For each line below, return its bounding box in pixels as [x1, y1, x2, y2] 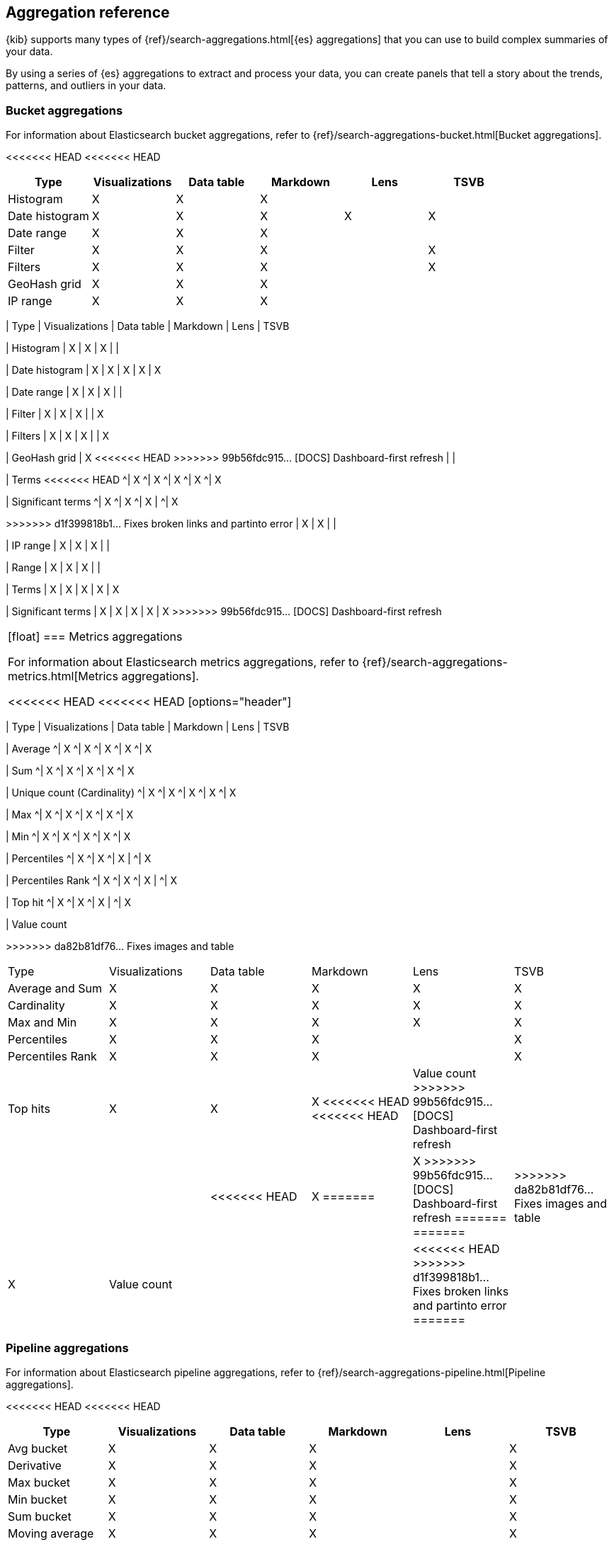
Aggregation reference [6, 4, 170, 21]
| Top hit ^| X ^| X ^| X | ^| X [6, 896, 131, 909]
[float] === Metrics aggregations [8, 629, 183, 644]
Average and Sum [8, 981, 103, 996]
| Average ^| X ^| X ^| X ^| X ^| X [6, 743, 152, 755]
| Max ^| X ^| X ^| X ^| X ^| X [6, 808, 134, 821]
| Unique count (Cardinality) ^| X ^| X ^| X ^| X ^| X [6, 787, 237, 799]
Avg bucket [8, 1441, 68, 1456]
